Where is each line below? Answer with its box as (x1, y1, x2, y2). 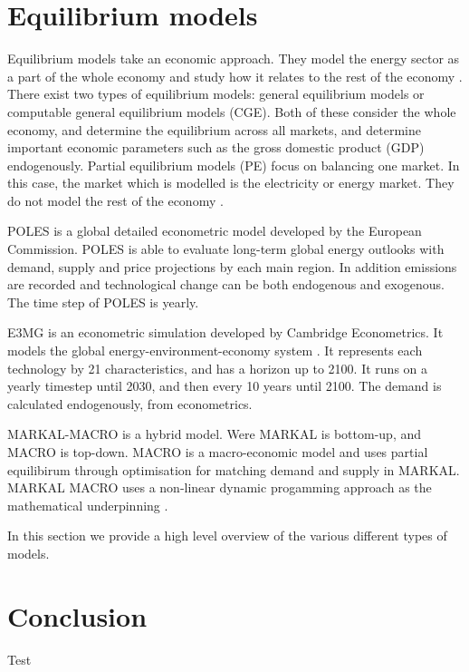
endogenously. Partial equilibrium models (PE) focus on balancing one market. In (7, 155, 460, 174)
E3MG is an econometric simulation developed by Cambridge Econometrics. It (7, 323, 444, 342)
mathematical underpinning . (7, 495, 168, 514)
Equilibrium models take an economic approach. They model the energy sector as (7, 49, 460, 68)
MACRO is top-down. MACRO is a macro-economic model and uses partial (7, 443, 428, 461)
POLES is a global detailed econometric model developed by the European (7, 221, 422, 240)
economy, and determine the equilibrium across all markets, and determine (7, 120, 421, 139)
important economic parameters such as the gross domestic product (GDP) (7, 138, 425, 157)
